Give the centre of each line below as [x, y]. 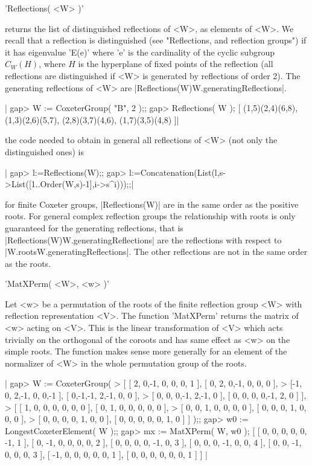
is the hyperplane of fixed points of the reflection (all [176, 64]
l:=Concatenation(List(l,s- [177, 172]
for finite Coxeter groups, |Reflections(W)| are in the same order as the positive [152, 204]
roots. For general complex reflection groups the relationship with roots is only [150, 216]
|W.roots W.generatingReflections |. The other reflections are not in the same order [156, 252]
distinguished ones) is [44, 151]
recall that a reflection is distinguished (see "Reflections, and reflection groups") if [156, 40]
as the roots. [28, 263]
